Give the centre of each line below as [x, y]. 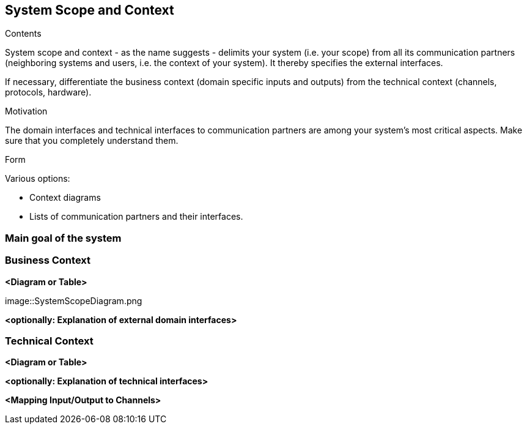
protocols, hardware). [48, 92]
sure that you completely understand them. [92, 141]
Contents [23, 34]
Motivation [26, 111]
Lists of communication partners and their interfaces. [136, 217]
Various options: [38, 179]
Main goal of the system [63, 238]
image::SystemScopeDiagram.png [74, 300]
